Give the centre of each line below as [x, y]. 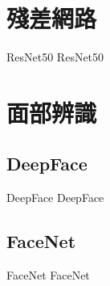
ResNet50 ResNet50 [55, 57]
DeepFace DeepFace [55, 198]
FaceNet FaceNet [48, 275]
